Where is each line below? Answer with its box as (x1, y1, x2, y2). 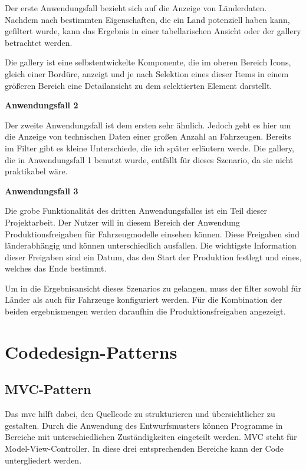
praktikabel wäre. (5, 165, 68, 177)
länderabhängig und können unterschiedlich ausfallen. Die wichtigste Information (5, 239, 297, 251)
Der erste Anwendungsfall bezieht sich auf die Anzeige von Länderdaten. (5, 2, 267, 14)
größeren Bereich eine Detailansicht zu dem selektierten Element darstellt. (5, 79, 272, 91)
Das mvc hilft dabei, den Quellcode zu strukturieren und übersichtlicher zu (5, 408, 275, 420)
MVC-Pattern (5, 380, 91, 398)
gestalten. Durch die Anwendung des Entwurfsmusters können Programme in (5, 419, 283, 431)
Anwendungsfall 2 (5, 99, 78, 111)
